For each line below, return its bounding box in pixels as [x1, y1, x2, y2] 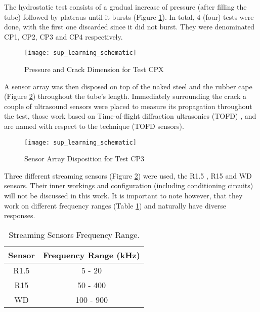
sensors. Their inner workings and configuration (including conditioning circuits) [4, 180, 253, 191]
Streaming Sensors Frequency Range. [9, 228, 140, 240]
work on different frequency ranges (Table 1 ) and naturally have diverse [4, 200, 227, 211]
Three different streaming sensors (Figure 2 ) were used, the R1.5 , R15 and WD [4, 170, 252, 181]
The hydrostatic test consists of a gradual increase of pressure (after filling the [4, 2, 247, 12]
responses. [4, 210, 35, 221]
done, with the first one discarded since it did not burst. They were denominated [4, 21, 255, 32]
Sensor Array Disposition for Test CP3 [24, 153, 144, 164]
